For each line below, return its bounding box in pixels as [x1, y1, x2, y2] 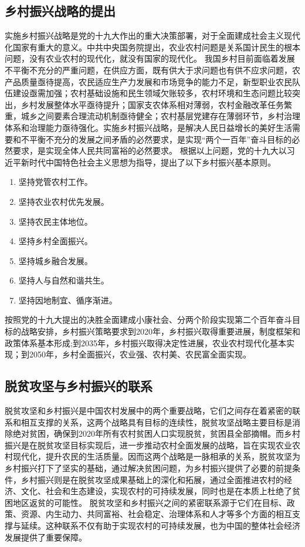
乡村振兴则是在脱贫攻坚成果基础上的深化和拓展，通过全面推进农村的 [21, 473, 284, 485]
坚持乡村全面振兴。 [18, 235, 93, 247]
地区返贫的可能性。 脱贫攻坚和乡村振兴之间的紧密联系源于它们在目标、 [12, 496, 287, 508]
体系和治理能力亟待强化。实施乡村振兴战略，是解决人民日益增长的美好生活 [5, 121, 292, 133]
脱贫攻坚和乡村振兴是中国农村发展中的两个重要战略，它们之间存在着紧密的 [5, 404, 292, 417]
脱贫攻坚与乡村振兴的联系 [5, 377, 152, 395]
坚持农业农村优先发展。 [18, 195, 109, 207]
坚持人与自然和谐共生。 [18, 274, 109, 286]
